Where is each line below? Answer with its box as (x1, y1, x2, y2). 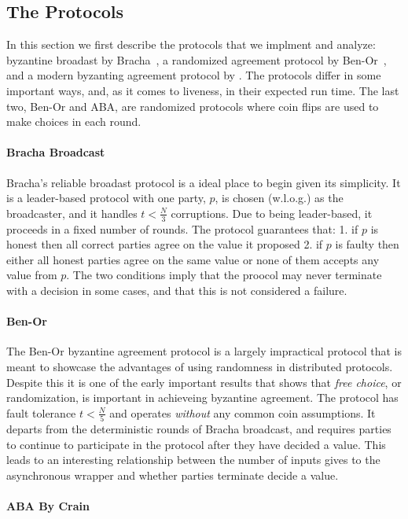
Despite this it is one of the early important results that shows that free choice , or (6, 374, 402, 390)
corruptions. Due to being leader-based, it (171, 204, 373, 221)
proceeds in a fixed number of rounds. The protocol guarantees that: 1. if (6, 220, 358, 237)
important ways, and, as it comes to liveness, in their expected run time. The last (6, 82, 399, 98)
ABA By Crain (6, 498, 90, 513)
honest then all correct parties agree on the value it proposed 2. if (6, 236, 323, 252)
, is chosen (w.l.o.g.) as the (215, 190, 344, 206)
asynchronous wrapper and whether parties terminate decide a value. (6, 466, 339, 483)
